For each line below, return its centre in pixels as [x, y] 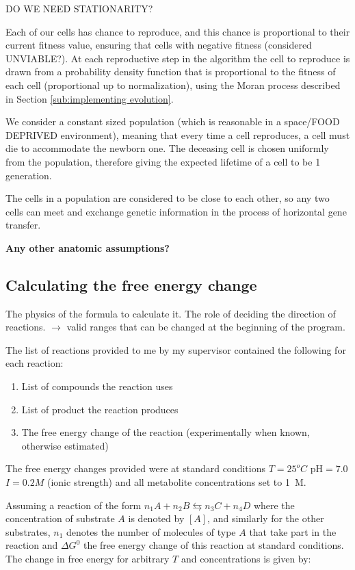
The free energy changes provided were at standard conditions [135, 468]
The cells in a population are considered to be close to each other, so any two [168, 198]
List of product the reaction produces [100, 409]
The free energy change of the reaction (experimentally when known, [166, 432]
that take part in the [293, 531]
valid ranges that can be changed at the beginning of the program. [206, 327]
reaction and [32, 545]
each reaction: [35, 363]
